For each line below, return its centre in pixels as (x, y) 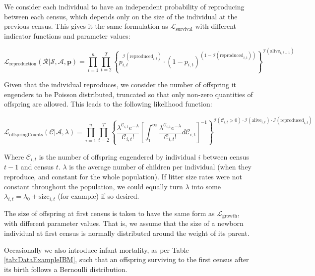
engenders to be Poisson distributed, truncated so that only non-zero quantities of (128, 94)
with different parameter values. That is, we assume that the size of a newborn (124, 223)
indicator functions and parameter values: (67, 35)
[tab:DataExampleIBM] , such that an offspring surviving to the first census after (126, 259)
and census (37, 167)
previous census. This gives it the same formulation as (86, 26)
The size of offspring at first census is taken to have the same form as (109, 213)
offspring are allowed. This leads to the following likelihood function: (108, 104)
